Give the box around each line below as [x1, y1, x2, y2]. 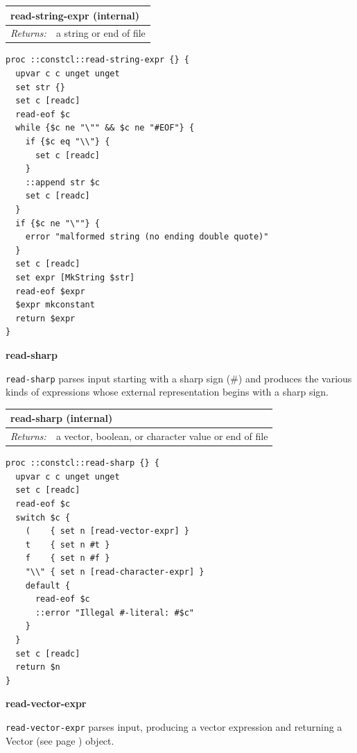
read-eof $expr [15, 286, 85, 296]
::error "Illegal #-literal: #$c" [35, 607, 195, 618]
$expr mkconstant [15, 300, 95, 310]
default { [25, 580, 71, 591]
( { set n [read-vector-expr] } [25, 526, 189, 536]
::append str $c [25, 177, 101, 187]
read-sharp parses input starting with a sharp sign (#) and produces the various [6, 371, 352, 385]
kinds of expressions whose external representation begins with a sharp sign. [6, 384, 329, 399]
